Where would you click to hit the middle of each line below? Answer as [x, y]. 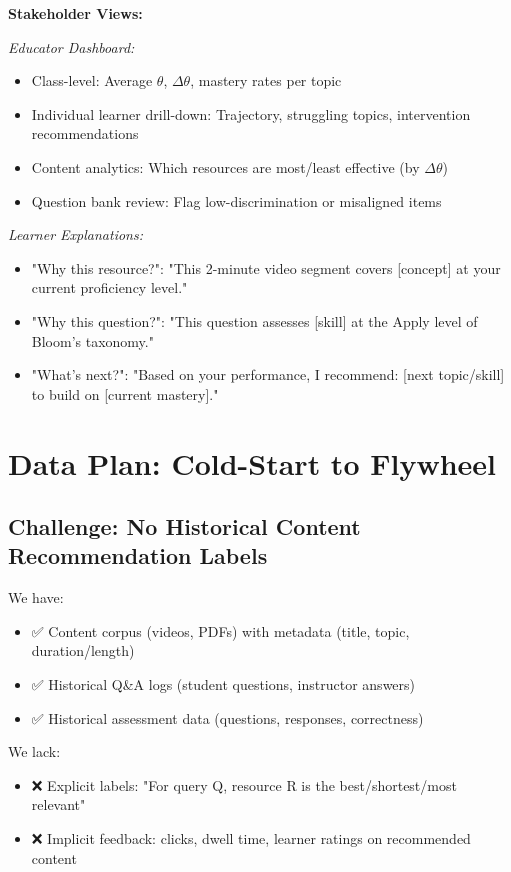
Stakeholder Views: [75, 13]
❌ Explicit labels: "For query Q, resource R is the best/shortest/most [244, 784]
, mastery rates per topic [266, 80]
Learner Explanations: [75, 234]
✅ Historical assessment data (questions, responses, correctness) [227, 717]
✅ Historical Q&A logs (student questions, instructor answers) [223, 684]
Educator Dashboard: [71, 46]
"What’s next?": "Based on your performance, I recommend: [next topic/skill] [268, 374]
